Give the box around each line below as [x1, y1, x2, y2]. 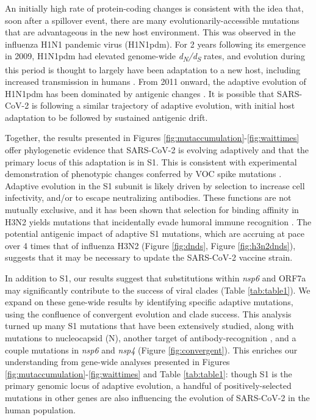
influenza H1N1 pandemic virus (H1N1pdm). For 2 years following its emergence [5, 37, 306, 50]
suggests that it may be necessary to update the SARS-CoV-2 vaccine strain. [5, 251, 293, 264]
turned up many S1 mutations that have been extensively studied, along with [5, 319, 294, 332]
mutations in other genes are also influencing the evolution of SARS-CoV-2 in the [5, 391, 310, 404]
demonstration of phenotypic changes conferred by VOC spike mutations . [5, 167, 282, 180]
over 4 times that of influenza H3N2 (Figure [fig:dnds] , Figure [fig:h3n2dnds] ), [5, 239, 296, 252]
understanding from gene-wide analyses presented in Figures [5, 355, 230, 368]
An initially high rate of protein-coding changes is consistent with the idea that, [5, 2, 304, 14]
